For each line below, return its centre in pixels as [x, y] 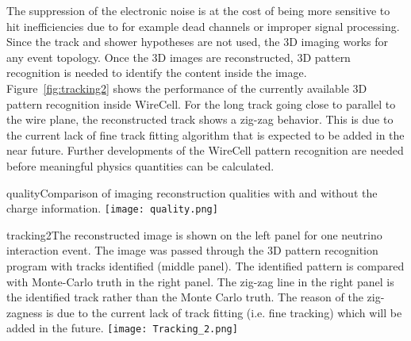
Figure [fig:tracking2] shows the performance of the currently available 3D [187, 88]
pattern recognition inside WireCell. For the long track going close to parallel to [201, 103]
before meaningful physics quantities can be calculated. [140, 165]
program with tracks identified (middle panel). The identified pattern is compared [205, 265]
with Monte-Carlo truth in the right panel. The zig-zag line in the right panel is [200, 281]
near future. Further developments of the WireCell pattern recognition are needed [205, 150]
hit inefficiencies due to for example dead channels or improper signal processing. [203, 26]
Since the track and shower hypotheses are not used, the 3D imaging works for [198, 42]
